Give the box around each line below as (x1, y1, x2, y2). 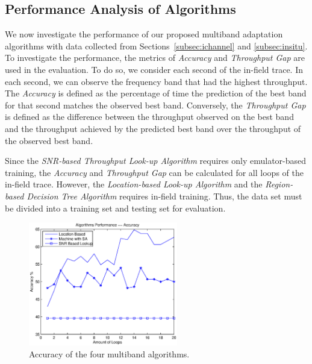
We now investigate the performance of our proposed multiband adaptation (5, 28, 283, 40)
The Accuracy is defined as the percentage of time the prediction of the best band (5, 87, 307, 99)
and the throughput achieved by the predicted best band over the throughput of (5, 122, 301, 134)
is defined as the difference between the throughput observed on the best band (5, 110, 294, 123)
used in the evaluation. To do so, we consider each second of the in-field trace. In (5, 63, 304, 75)
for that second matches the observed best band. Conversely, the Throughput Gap (5, 98, 306, 111)
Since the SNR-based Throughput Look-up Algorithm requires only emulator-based (5, 154, 307, 167)
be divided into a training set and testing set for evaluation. (5, 201, 226, 214)
